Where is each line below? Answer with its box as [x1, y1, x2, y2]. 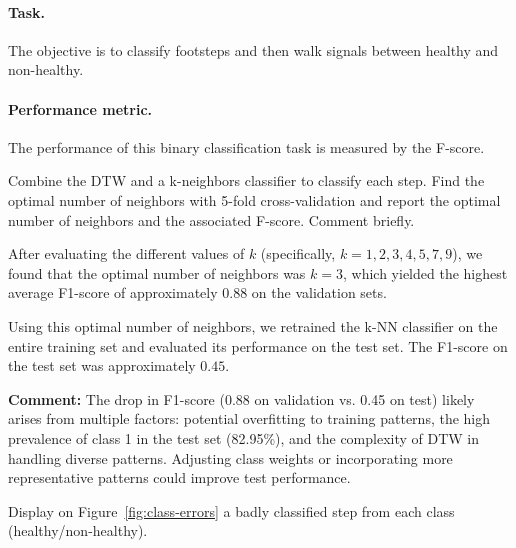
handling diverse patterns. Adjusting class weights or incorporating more [8, 447, 453, 468]
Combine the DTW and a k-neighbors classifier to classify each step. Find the [8, 170, 485, 191]
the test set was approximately [8, 355, 196, 376]
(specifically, [260, 243, 336, 264]
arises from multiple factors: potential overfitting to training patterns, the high [8, 408, 491, 429]
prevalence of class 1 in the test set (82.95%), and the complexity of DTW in [8, 427, 480, 448]
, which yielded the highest [343, 262, 508, 283]
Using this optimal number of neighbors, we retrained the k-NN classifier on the [8, 315, 498, 336]
